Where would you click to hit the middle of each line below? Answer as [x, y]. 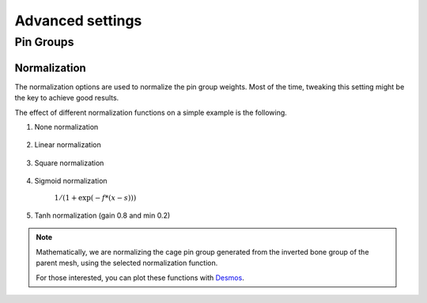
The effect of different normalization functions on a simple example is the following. [151, 112]
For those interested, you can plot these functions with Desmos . [140, 278]
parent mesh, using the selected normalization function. [127, 263]
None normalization [66, 127]
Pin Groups [44, 42]
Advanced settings [78, 21]
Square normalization [69, 163]
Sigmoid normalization [71, 181]
